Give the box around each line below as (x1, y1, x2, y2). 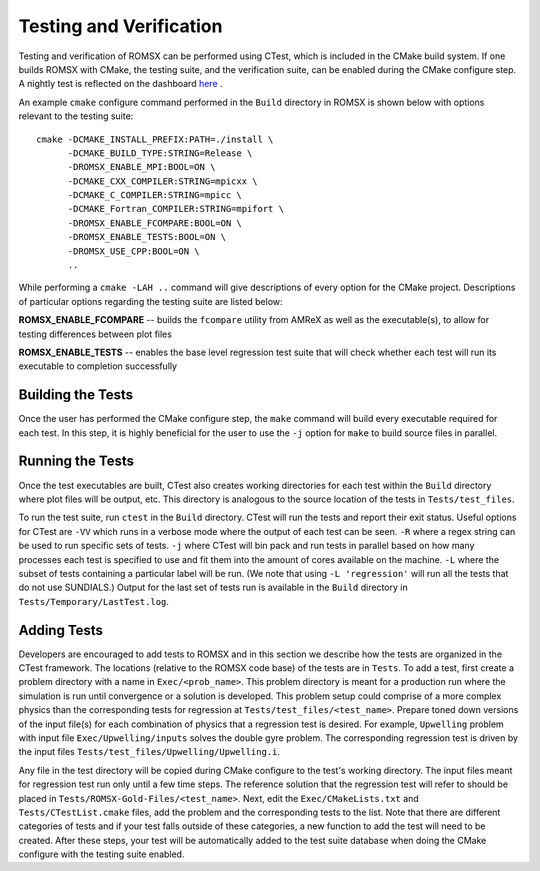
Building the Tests (18, 386, 134, 404)
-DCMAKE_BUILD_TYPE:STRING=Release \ (67, 147, 253, 159)
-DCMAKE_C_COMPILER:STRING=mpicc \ (67, 190, 242, 201)
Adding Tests (18, 621, 104, 639)
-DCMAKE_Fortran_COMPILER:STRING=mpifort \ (67, 203, 285, 215)
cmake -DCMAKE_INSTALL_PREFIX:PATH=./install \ (36, 133, 274, 145)
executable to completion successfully (18, 360, 178, 372)
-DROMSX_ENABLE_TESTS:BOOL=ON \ (67, 231, 227, 243)
